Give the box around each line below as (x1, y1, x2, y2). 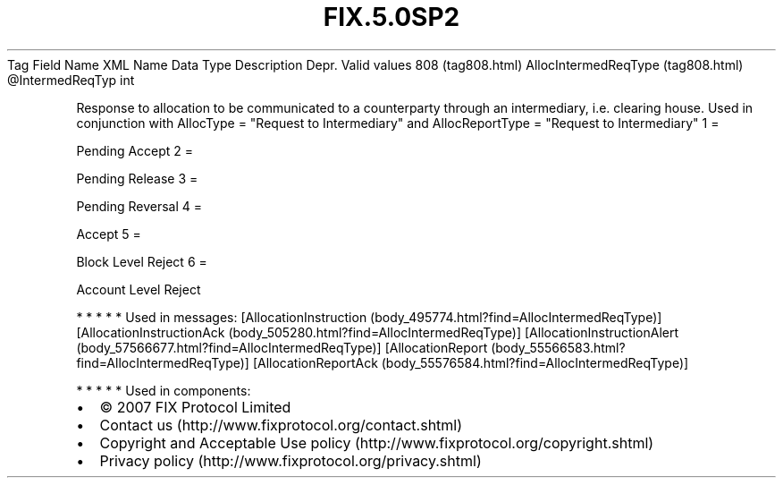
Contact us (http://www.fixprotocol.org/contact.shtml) (99, 415, 463, 434)
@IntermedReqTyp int (7, 72, 135, 88)
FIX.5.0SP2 (323, 2, 460, 32)
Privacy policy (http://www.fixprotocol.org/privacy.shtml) (99, 451, 482, 470)
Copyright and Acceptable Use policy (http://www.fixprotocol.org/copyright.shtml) (99, 433, 654, 452)
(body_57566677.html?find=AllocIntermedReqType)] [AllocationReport (76, 339, 488, 355)
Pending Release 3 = (76, 170, 198, 186)
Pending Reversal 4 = (76, 198, 202, 214)
